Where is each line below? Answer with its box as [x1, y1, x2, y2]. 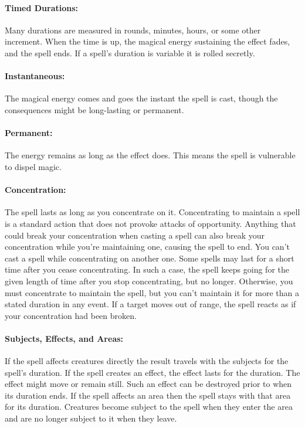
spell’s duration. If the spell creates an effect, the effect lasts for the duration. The [5, 366, 300, 378]
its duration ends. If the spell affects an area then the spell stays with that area [5, 389, 291, 401]
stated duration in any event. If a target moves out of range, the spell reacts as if [5, 298, 296, 310]
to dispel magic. [5, 160, 62, 172]
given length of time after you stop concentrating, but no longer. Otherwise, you [5, 274, 293, 287]
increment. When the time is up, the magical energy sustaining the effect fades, [5, 35, 290, 47]
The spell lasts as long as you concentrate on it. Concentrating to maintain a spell [5, 206, 300, 218]
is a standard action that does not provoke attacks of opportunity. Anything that [5, 217, 296, 229]
